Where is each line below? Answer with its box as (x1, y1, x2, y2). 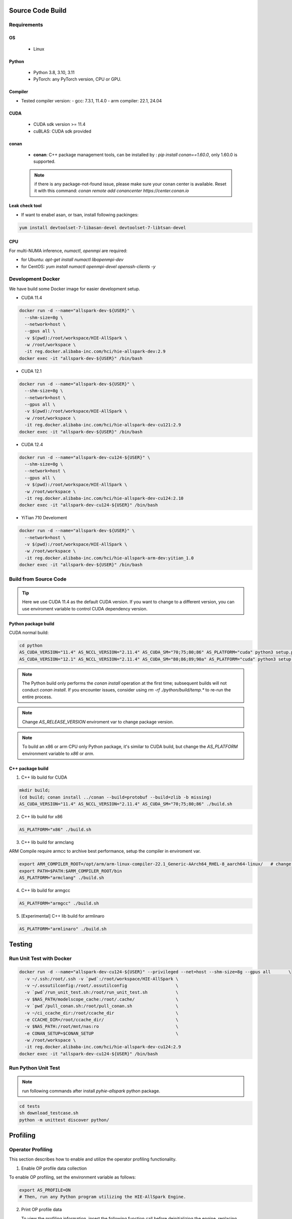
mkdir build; (19, 787, 51, 793)
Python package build (9, 621, 55, 627)
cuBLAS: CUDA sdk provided (33, 128, 91, 134)
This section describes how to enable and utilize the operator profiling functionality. (9, 1156, 177, 1162)
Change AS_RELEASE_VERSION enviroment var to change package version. (22, 719, 174, 725)
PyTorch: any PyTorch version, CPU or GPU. (33, 76, 122, 82)
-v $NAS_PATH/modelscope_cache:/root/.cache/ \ (24, 996, 179, 1002)
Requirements (9, 21, 43, 28)
